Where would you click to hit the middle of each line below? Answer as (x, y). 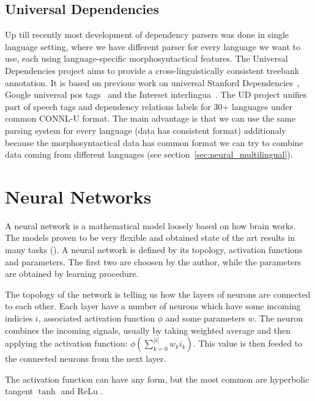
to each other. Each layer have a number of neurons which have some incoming (153, 306)
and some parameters (205, 318)
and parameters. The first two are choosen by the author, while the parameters (153, 261)
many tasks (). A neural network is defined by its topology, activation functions (154, 250)
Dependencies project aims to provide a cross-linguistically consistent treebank (152, 70)
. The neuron (278, 318)
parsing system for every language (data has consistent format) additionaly (146, 130)
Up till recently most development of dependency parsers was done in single (147, 35)
